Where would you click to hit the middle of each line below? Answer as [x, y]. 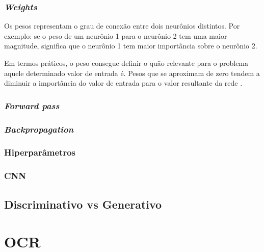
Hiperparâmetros [40, 152]
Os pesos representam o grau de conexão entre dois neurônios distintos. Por [122, 26]
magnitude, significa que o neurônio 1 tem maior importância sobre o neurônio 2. [131, 46]
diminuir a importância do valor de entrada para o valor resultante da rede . [123, 83]
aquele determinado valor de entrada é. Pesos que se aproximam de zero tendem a [132, 73]
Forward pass [32, 105]
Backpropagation [39, 129]
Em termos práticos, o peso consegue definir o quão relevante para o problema [126, 63]
